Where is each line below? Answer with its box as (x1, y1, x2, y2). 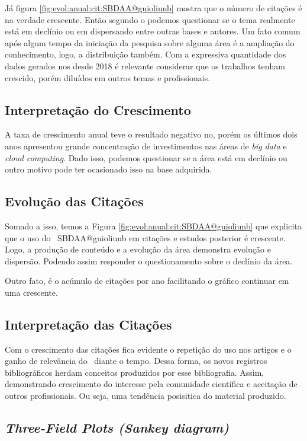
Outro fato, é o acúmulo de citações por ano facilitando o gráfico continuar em (5, 274, 289, 287)
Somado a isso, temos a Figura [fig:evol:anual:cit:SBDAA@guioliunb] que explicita (5, 219, 302, 232)
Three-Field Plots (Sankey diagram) (5, 418, 230, 437)
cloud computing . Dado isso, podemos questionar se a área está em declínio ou (5, 151, 287, 164)
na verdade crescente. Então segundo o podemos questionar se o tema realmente (5, 13, 295, 25)
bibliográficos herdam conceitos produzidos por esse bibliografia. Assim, (5, 366, 264, 378)
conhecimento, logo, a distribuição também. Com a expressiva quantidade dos (5, 48, 286, 60)
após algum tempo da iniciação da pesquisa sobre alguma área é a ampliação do (5, 36, 295, 49)
